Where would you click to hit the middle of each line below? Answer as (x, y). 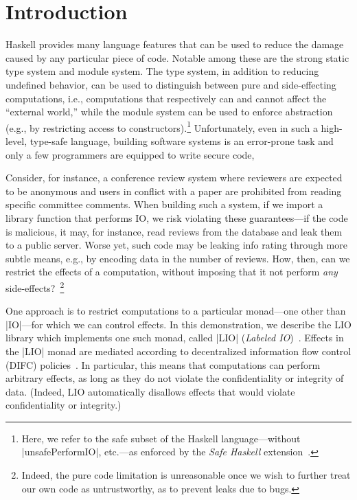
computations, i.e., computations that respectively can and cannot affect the (166, 98)
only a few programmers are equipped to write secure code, (130, 154)
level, (16, 140)
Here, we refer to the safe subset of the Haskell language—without (161, 438)
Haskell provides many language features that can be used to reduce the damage (175, 44)
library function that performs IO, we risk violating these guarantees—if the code (177, 217)
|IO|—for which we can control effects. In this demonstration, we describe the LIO (178, 324)
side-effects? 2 (35, 286)
